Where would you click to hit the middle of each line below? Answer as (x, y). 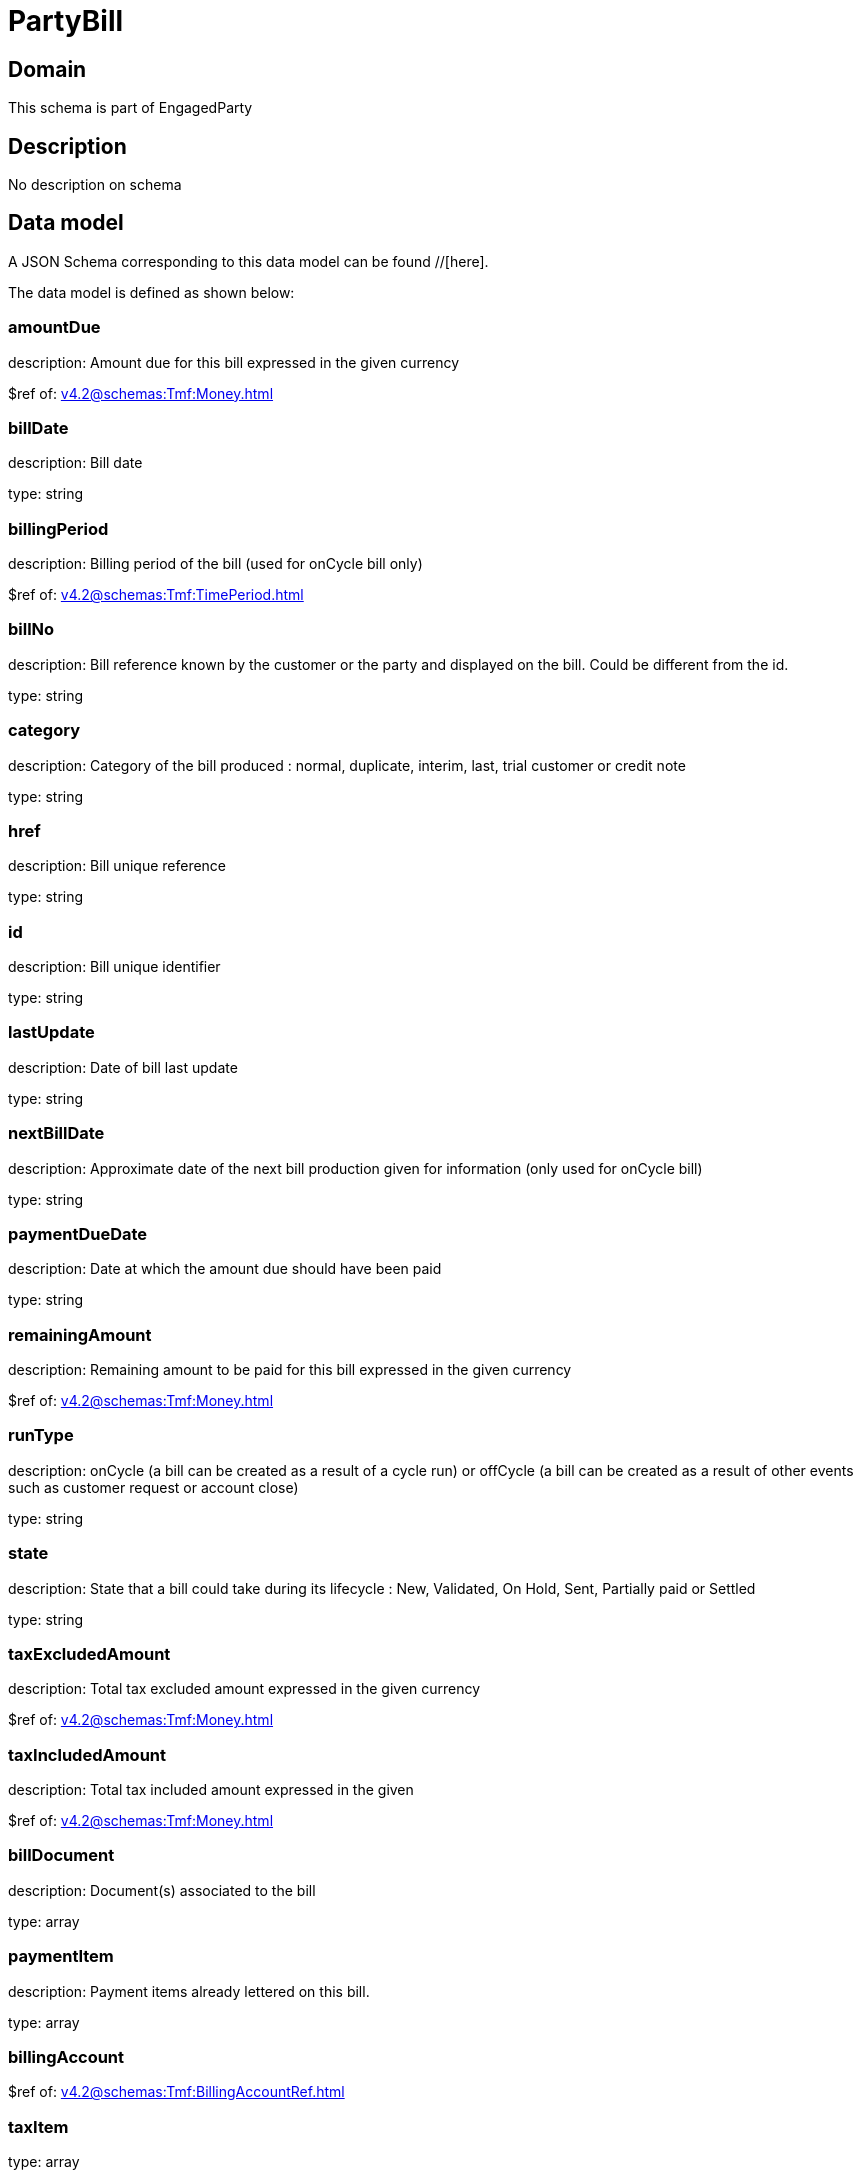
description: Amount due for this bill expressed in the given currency (234, 362)
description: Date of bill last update (123, 1067)
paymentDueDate (78, 1233)
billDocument (61, 1855)
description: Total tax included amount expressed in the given (211, 1790)
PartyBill (66, 21)
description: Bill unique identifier (114, 967)
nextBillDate (56, 1133)
